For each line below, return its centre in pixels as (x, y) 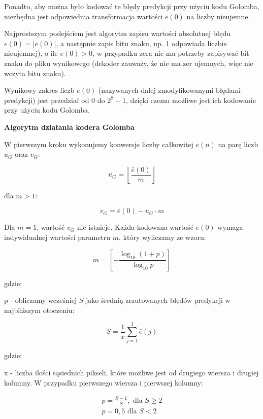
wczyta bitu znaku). (35, 73)
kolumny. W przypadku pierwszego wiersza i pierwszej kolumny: (104, 382)
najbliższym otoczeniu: (39, 310)
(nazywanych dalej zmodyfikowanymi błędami (169, 90)
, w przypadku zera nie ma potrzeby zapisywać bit (171, 53)
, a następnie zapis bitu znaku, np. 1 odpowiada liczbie (141, 43)
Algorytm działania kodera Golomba (69, 127)
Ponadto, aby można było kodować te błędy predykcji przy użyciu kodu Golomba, (132, 6)
